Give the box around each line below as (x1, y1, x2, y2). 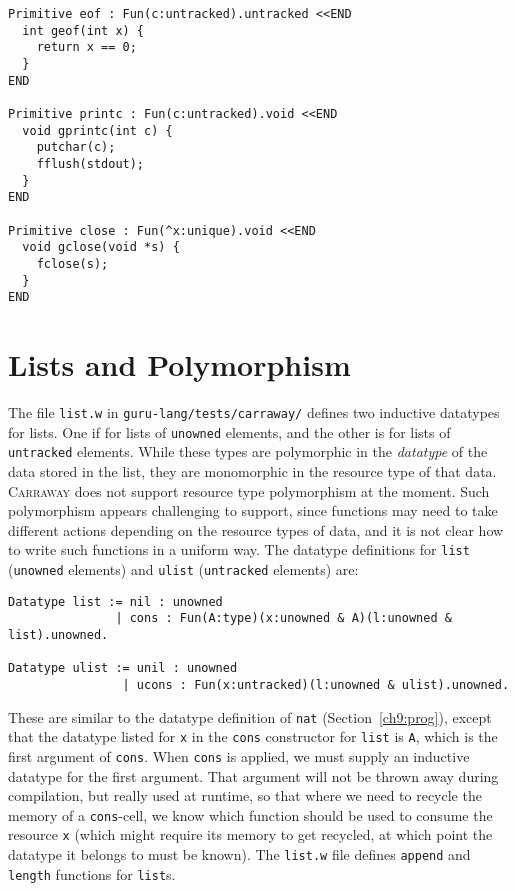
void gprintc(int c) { (22, 123, 173, 138)
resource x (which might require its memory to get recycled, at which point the (8, 824, 493, 845)
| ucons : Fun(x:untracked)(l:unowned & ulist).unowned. (122, 677, 510, 692)
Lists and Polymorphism (8, 344, 351, 384)
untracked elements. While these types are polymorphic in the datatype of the (8, 441, 488, 462)
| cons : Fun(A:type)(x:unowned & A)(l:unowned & (115, 611, 452, 626)
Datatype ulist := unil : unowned (8, 661, 238, 676)
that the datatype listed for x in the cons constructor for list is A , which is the (8, 726, 498, 747)
